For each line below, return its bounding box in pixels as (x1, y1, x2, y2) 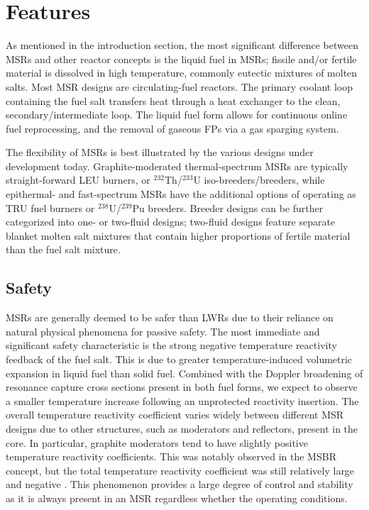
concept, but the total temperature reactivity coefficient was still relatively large (6, 462, 355, 477)
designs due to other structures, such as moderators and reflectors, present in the (6, 421, 358, 436)
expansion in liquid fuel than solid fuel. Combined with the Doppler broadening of (6, 365, 363, 380)
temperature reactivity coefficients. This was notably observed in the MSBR (6, 449, 336, 464)
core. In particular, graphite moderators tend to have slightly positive (6, 435, 308, 450)
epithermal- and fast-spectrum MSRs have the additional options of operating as (6, 187, 356, 201)
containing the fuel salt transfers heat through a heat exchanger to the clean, (6, 93, 341, 108)
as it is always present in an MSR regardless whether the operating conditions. (6, 490, 348, 505)
